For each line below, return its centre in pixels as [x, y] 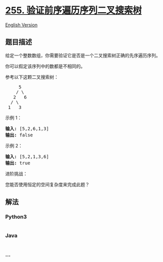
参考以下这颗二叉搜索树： [32, 77]
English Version [22, 25]
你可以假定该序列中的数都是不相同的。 [45, 66]
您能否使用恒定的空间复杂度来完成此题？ [47, 184]
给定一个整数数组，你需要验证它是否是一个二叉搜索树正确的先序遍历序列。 [83, 55]
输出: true [18, 163]
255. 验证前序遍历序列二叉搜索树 [73, 10]
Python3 [16, 217]
